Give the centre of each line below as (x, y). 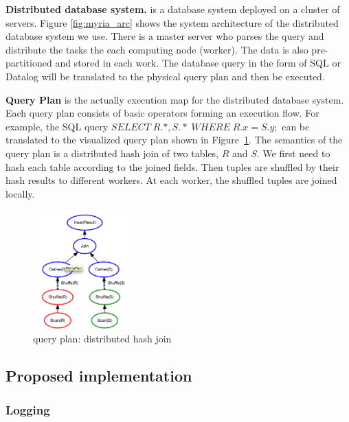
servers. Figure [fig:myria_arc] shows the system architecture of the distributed (172, 22)
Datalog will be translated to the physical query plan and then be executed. (165, 76)
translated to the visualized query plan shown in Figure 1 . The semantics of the (174, 140)
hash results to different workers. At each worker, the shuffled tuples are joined (171, 180)
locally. (20, 193)
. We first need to (293, 153)
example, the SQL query (57, 126)
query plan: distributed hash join (102, 339)
